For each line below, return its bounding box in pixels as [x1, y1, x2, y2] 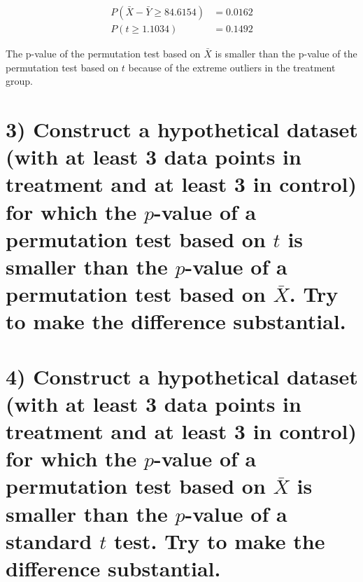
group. [6, 74, 33, 88]
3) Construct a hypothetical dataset [6, 115, 358, 144]
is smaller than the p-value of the [215, 46, 357, 61]
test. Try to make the [114, 526, 325, 555]
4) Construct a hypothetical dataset [6, 361, 358, 390]
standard [6, 526, 92, 555]
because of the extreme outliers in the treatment [128, 60, 336, 74]
